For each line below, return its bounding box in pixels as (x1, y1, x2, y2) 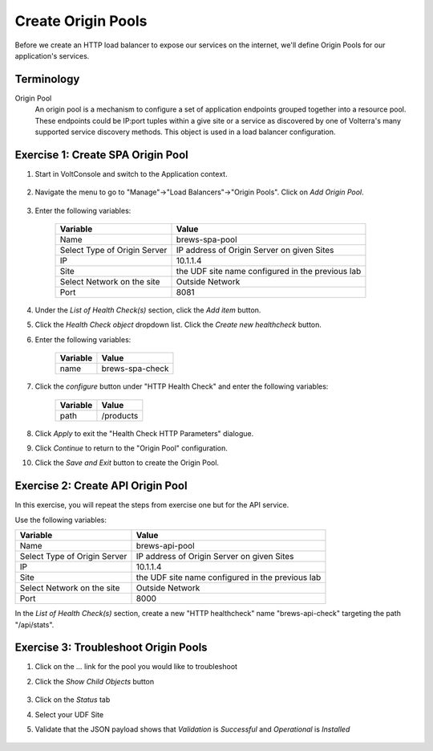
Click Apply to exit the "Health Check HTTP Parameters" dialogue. (34, 428, 254, 438)
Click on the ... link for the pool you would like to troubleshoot (34, 662, 238, 671)
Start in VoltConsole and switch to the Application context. (34, 169, 228, 178)
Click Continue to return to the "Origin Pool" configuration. (34, 443, 228, 453)
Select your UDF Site (34, 709, 104, 719)
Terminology (14, 72, 80, 86)
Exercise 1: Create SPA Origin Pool (14, 148, 188, 161)
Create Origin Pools (14, 12, 148, 30)
